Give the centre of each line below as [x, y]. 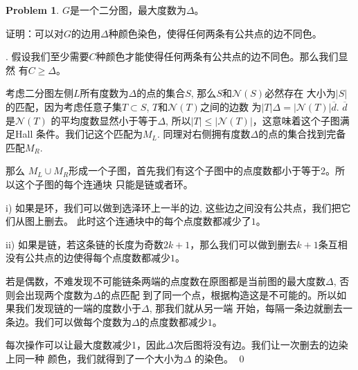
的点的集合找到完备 [302, 134]
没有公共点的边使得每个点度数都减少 [88, 258]
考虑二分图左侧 [39, 93]
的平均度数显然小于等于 [104, 120]
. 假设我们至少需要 [47, 56]
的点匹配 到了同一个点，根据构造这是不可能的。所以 [219, 294]
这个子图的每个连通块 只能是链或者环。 [104, 184]
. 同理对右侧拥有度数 [204, 134]
